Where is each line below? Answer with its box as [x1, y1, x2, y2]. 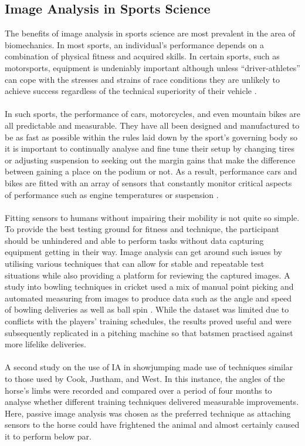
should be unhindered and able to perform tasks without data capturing [5, 234, 264, 246]
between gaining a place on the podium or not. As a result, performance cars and [5, 165, 297, 177]
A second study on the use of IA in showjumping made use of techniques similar [5, 361, 293, 373]
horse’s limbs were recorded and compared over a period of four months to [5, 384, 272, 396]
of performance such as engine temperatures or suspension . [5, 188, 219, 200]
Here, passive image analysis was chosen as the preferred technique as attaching [5, 407, 291, 419]
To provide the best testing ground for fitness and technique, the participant [5, 223, 279, 235]
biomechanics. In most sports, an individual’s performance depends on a [5, 38, 264, 51]
